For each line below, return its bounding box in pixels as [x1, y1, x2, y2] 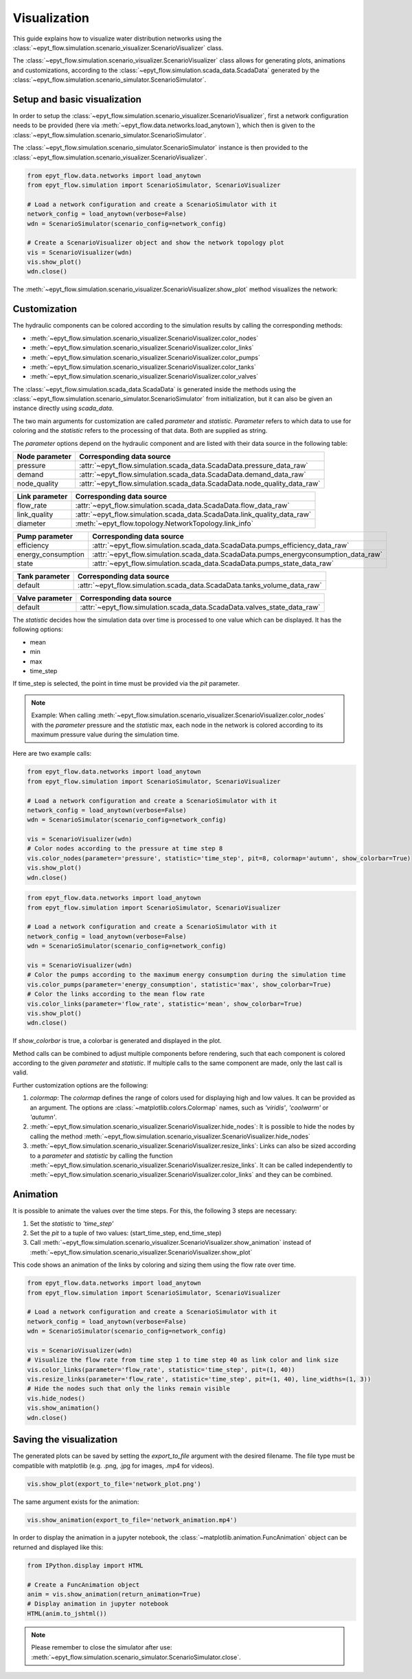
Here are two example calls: [12, 750, 92, 758]
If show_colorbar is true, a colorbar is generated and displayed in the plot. [12, 1037, 222, 1045]
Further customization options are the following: [12, 1081, 148, 1089]
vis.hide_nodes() [27, 1395, 86, 1402]
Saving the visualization [12, 1434, 118, 1445]
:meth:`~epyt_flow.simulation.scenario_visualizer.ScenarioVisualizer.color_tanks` [30, 363, 257, 371]
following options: [12, 625, 63, 633]
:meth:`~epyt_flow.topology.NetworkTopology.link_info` [75, 519, 254, 528]
